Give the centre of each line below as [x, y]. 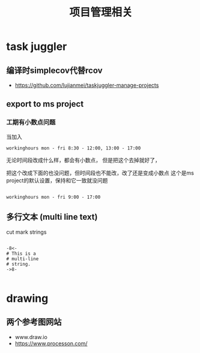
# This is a [21, 254]
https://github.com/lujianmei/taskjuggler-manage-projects [87, 85]
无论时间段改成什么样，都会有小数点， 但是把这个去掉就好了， [83, 160]
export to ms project [45, 104]
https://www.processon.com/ [51, 343]
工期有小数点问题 [31, 122]
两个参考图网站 [34, 322]
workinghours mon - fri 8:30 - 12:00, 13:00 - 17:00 [74, 148]
